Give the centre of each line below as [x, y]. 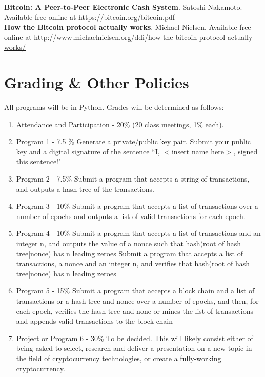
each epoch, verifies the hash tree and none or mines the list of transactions [135, 311]
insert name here [198, 151]
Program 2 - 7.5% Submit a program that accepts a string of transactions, [133, 179]
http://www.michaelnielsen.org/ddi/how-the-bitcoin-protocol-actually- [145, 37]
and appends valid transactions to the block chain [94, 321]
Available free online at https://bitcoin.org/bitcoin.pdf [90, 17]
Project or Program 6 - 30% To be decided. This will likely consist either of [135, 338]
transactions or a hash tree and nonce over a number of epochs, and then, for [137, 301]
